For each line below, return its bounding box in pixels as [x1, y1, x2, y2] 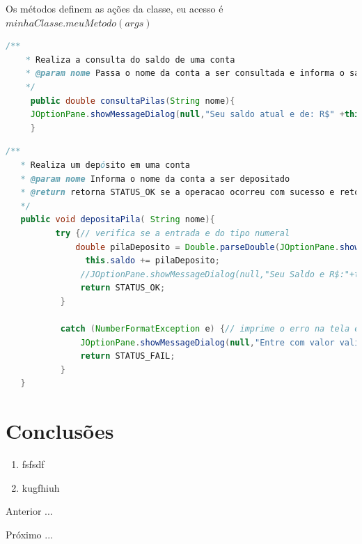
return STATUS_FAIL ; [80, 351, 175, 362]
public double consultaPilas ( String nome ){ [30, 95, 235, 106]
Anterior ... [6, 504, 53, 518]
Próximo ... [6, 527, 53, 541]
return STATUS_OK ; [80, 283, 166, 293]
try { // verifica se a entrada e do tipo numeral [55, 228, 290, 238]
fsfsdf [22, 457, 45, 472]
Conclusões [6, 417, 114, 445]
